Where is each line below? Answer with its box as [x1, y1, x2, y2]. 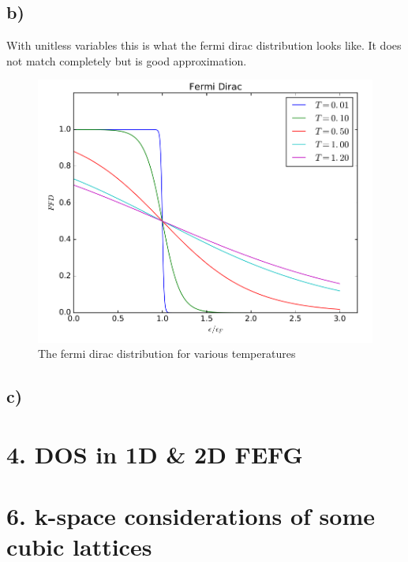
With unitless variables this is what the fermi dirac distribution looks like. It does [6, 37, 402, 54]
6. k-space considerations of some [6, 500, 375, 532]
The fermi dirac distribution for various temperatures [38, 345, 296, 362]
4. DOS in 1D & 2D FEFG [6, 437, 303, 470]
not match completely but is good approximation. [6, 52, 247, 69]
